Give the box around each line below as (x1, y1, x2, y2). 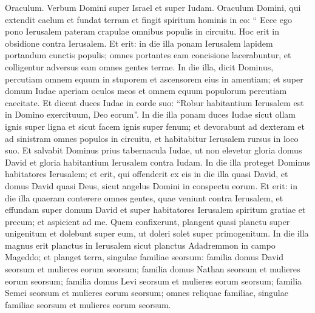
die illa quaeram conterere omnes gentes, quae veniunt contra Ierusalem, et (5, 191, 283, 204)
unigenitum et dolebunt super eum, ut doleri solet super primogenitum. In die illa (5, 227, 309, 240)
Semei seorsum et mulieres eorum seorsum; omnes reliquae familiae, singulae (5, 286, 288, 299)
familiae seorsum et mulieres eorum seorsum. (5, 298, 171, 311)
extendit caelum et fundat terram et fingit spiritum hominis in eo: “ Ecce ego (5, 13, 292, 25)
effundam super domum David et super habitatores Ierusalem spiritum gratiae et (5, 203, 306, 216)
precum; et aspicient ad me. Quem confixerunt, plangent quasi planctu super (5, 215, 290, 227)
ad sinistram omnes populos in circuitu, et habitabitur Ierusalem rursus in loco (5, 132, 299, 144)
